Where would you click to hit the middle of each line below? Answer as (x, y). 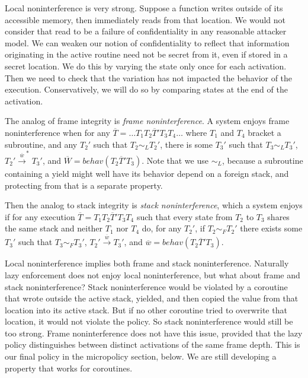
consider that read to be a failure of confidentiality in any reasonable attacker (146, 31)
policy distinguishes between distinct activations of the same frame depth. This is (153, 344)
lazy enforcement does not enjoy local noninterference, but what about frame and (153, 274)
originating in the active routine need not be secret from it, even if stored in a (146, 54)
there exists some (271, 228)
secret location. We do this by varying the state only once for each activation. (146, 66)
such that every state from (185, 216)
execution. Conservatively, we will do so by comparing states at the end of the (146, 89)
